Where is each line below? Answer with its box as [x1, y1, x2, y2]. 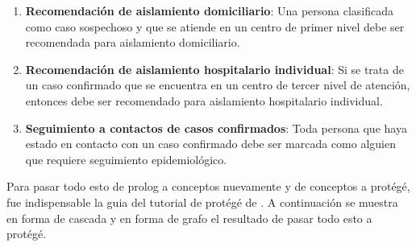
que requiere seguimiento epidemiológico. [25, 150, 227, 167]
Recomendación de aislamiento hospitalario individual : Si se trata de [25, 60, 404, 77]
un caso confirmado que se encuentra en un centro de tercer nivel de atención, [25, 76, 410, 93]
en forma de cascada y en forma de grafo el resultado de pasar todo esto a [6, 209, 372, 226]
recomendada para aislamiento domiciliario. [25, 34, 240, 51]
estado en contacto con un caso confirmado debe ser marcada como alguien [25, 135, 396, 152]
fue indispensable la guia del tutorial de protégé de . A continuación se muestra [6, 193, 398, 210]
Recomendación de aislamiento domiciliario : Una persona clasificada [25, 2, 394, 19]
